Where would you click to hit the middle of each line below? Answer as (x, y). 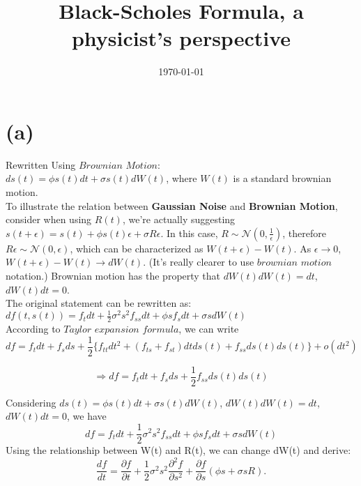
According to (33, 329)
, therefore (304, 233)
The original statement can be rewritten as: (99, 303)
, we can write (209, 329)
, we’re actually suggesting (179, 219)
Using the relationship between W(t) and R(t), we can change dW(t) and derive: (178, 450)
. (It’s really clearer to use (199, 262)
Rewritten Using (41, 164)
